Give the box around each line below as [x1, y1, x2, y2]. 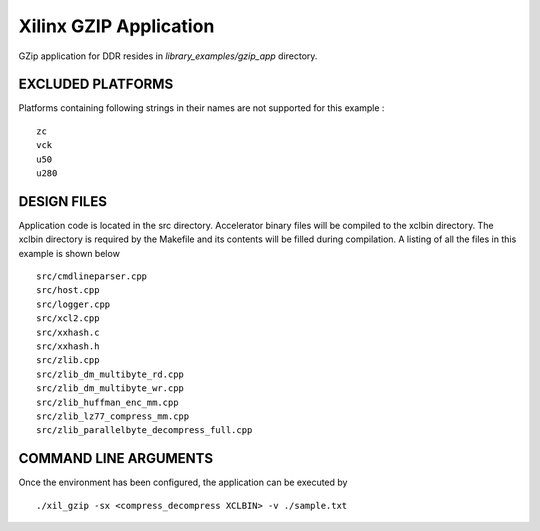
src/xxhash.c [36, 326, 100, 338]
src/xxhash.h [36, 341, 100, 352]
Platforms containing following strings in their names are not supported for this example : [18, 102, 385, 114]
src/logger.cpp [36, 298, 111, 310]
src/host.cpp [36, 285, 100, 296]
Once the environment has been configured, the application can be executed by [18, 476, 348, 489]
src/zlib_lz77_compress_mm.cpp [36, 411, 190, 422]
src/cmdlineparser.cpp [36, 271, 148, 282]
